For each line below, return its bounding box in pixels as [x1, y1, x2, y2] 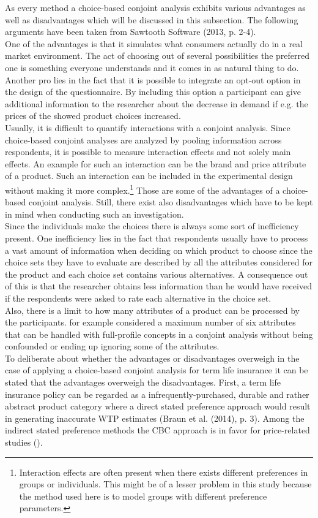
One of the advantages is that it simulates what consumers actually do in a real [5, 37, 303, 50]
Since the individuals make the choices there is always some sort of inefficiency [5, 219, 299, 232]
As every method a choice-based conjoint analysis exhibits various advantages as [5, 1, 306, 13]
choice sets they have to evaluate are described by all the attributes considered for [5, 256, 312, 269]
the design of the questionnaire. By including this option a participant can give [5, 85, 301, 98]
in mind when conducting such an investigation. [5, 207, 184, 220]
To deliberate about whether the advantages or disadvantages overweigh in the [5, 351, 300, 364]
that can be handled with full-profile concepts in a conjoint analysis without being [5, 327, 313, 340]
